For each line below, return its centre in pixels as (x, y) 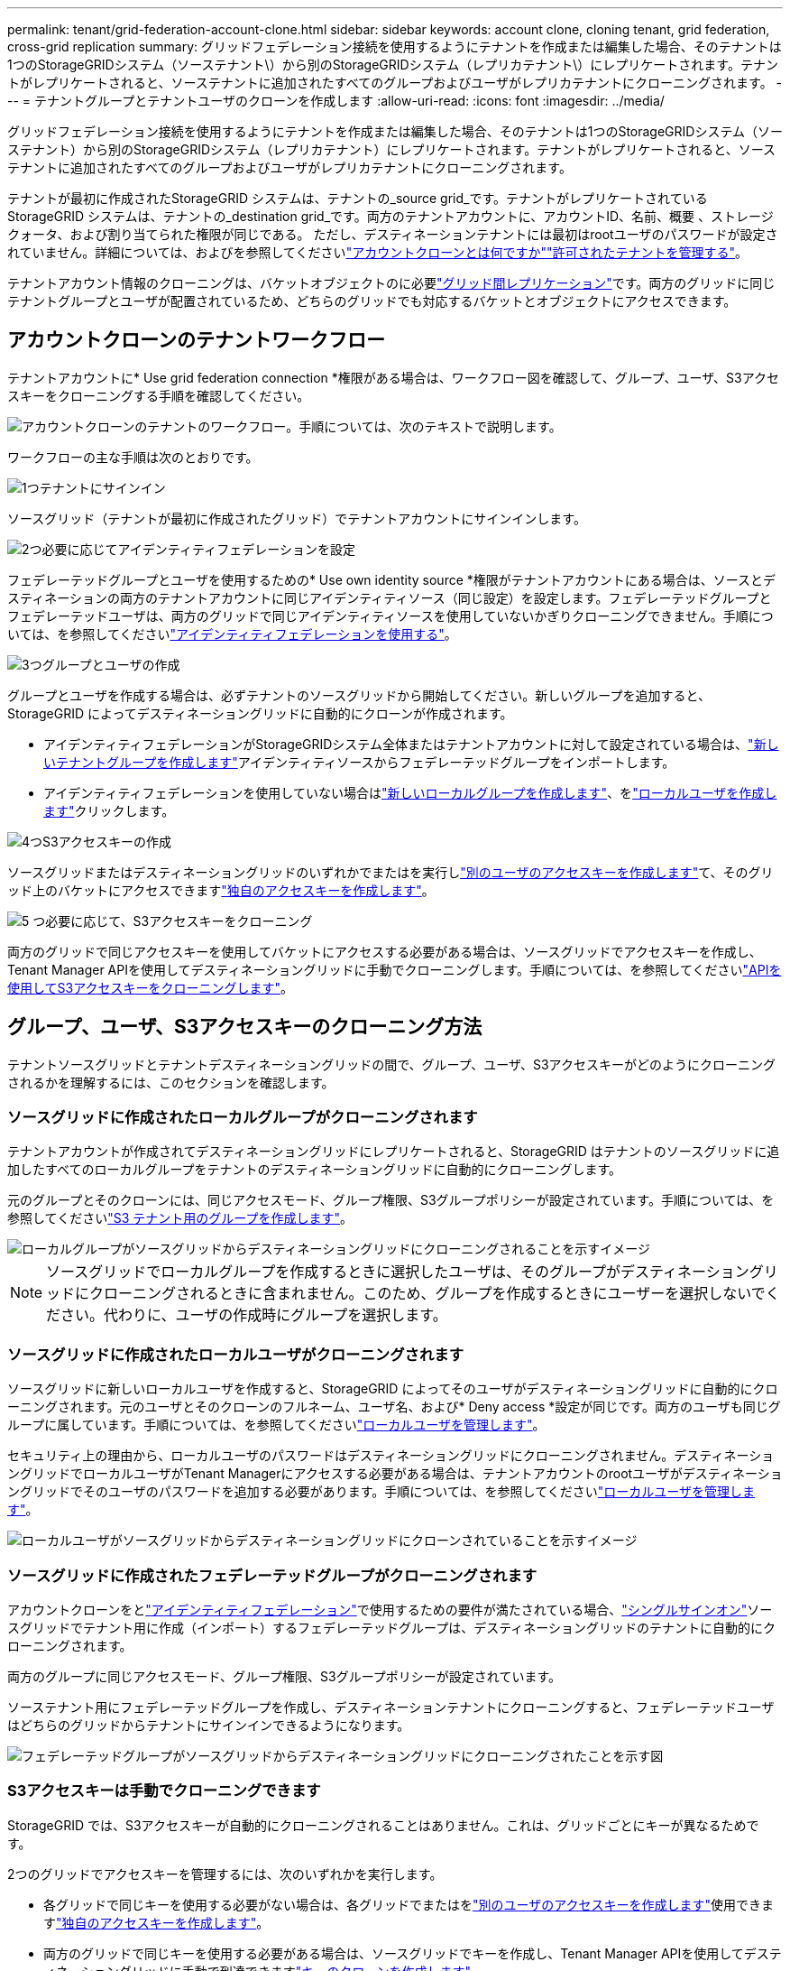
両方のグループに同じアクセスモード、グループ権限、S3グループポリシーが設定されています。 (285, 1676)
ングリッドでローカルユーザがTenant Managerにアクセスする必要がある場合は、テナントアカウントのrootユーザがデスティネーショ (395, 1474)
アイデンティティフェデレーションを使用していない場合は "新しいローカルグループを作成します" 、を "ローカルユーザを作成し (410, 792)
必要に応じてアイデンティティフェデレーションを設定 (198, 549)
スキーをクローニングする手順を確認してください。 (159, 395)
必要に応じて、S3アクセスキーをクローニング (179, 921)
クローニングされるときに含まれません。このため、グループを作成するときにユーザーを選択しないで (427, 1294)
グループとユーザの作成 (111, 664)
